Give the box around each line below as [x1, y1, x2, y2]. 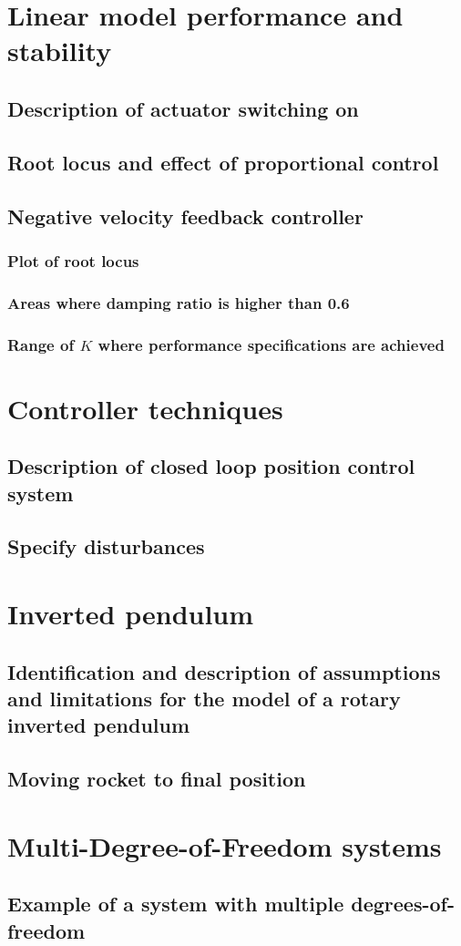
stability [7, 32, 112, 69]
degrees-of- [351, 889, 455, 918]
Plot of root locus [7, 249, 139, 272]
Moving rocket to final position [7, 765, 306, 793]
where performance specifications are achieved [97, 333, 445, 355]
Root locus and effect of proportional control [7, 148, 439, 176]
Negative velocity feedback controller [7, 201, 364, 230]
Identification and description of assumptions [7, 657, 441, 685]
